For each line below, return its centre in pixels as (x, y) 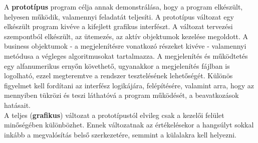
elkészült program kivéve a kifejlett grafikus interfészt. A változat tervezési (118, 26)
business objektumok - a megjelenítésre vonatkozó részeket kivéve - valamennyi (125, 46)
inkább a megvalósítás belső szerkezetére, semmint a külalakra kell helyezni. (120, 134)
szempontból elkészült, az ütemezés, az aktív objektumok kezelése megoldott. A (126, 36)
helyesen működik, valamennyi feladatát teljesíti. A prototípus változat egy (119, 16)
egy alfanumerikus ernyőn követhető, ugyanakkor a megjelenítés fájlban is (117, 65)
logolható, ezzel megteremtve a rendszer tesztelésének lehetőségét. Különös (118, 76)
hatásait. (17, 105)
